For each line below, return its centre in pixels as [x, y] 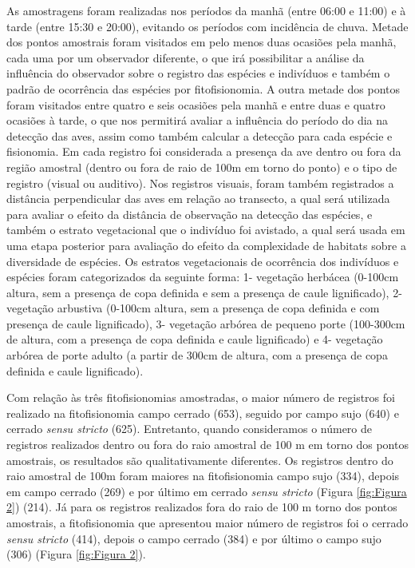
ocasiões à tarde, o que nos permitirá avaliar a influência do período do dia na [198, 120]
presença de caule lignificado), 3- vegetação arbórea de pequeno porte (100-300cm [206, 323]
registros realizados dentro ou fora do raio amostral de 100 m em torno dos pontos [207, 445]
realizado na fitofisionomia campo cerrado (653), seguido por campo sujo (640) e [203, 413]
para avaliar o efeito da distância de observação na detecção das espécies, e [190, 214]
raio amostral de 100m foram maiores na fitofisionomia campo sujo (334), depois [203, 476]
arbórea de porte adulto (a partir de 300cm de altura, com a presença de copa [197, 355]
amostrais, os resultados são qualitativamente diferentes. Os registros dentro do [200, 460]
